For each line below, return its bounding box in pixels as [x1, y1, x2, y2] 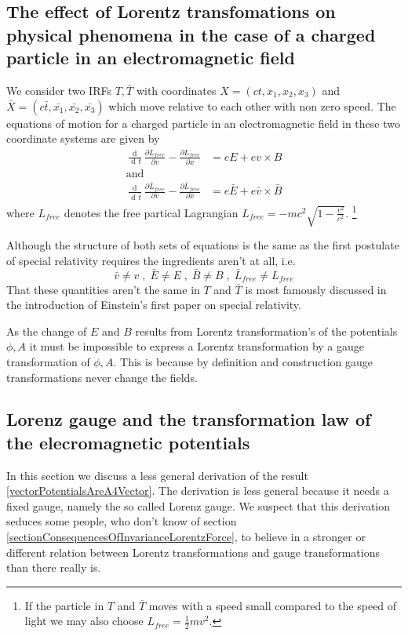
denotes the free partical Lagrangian [64, 204, 239, 220]
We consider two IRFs [6, 82, 111, 98]
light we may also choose [24, 612, 144, 629]
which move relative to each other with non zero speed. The [108, 97, 396, 114]
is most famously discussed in [245, 281, 387, 297]
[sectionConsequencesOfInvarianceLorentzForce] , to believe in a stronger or [6, 529, 366, 545]
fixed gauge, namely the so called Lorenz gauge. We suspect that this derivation [6, 497, 391, 514]
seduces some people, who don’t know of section [6, 513, 237, 529]
